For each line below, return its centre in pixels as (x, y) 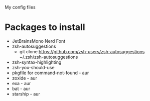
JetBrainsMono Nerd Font (39, 41)
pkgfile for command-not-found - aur (50, 73)
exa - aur (21, 83)
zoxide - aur (24, 78)
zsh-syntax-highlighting (37, 62)
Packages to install (45, 27)
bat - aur (21, 89)
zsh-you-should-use (33, 67)
